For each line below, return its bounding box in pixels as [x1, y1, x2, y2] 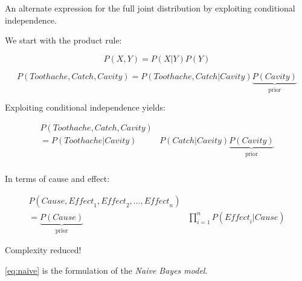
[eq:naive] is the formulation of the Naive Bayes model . [5, 263, 208, 276]
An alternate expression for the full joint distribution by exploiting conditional [5, 1, 295, 14]
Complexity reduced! [5, 244, 82, 256]
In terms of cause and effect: [5, 172, 110, 185]
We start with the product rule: [5, 34, 122, 47]
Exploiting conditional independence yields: [5, 101, 165, 114]
